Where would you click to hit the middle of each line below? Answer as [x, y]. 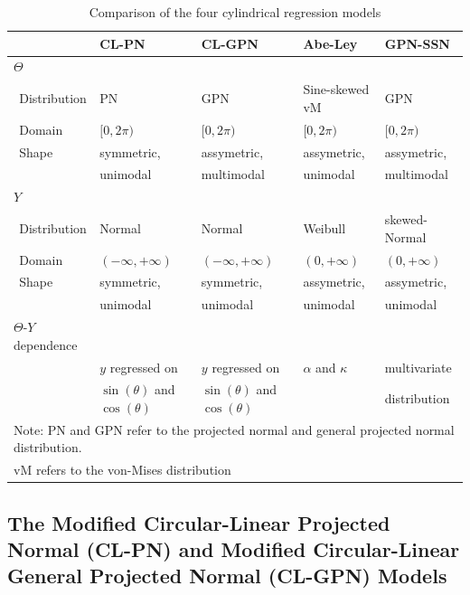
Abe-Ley [330, 43]
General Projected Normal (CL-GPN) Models [227, 576]
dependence [46, 344]
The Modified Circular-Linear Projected [199, 522]
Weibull [324, 227]
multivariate [418, 367]
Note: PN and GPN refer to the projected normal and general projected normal [234, 429]
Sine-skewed [336, 89]
